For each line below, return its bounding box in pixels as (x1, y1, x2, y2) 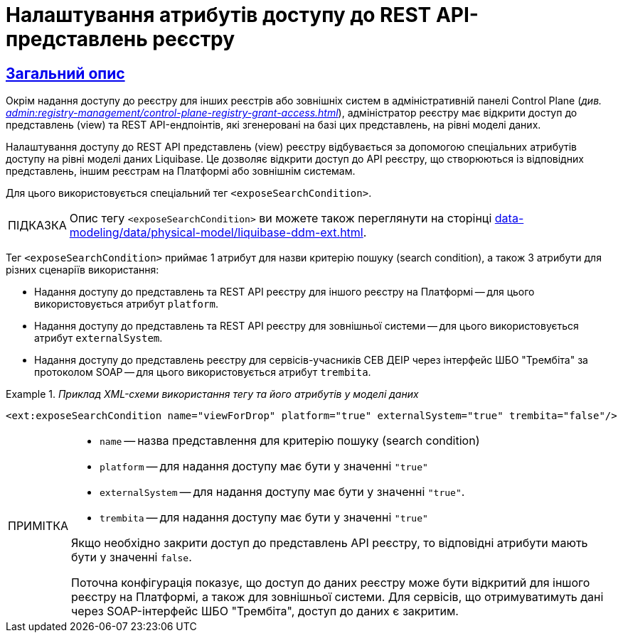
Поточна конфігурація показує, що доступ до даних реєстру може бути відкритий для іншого (71, 575, 590, 590)
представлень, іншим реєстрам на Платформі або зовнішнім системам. (6, 165, 356, 178)
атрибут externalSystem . (34, 332, 163, 345)
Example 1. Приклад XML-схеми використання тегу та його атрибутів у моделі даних (6, 388, 419, 401)
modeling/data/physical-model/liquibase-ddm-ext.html (69, 225, 363, 240)
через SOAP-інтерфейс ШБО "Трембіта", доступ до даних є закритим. (71, 604, 459, 619)
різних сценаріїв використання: (6, 264, 159, 276)
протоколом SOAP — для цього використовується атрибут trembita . (34, 366, 371, 379)
